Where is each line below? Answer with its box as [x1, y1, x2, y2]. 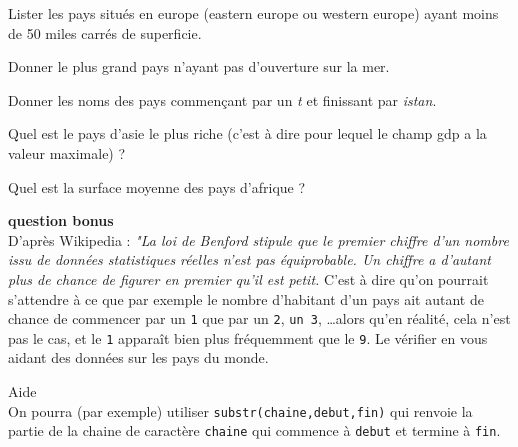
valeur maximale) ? [8, 142, 126, 163]
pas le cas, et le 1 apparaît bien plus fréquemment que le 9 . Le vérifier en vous [8, 327, 488, 348]
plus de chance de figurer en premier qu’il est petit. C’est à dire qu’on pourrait [8, 268, 489, 289]
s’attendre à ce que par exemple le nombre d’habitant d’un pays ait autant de [8, 288, 484, 309]
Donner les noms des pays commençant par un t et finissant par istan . [8, 89, 437, 110]
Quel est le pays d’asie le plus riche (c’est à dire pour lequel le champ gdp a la [8, 123, 487, 144]
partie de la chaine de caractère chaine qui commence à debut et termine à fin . [8, 420, 501, 441]
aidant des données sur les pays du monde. [8, 347, 269, 368]
